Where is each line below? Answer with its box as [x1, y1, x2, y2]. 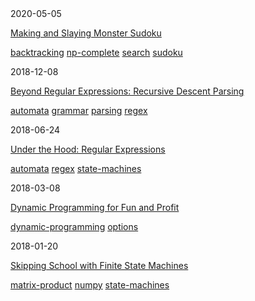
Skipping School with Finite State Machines [10, 260, 189, 271]
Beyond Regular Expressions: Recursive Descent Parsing [10, 85, 245, 97]
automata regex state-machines [10, 163, 142, 174]
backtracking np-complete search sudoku [10, 47, 183, 58]
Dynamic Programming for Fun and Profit [10, 202, 180, 213]
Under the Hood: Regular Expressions [10, 143, 166, 155]
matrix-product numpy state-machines [10, 279, 170, 291]
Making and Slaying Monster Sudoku [10, 27, 162, 39]
